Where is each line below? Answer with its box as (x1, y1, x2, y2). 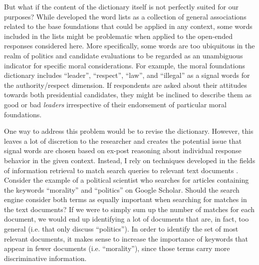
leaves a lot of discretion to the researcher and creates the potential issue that (4, 135, 242, 146)
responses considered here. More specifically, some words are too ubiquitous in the (4, 40, 255, 51)
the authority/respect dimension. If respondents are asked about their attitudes (4, 79, 247, 90)
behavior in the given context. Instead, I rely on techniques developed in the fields (4, 155, 256, 165)
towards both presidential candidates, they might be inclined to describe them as (4, 89, 252, 100)
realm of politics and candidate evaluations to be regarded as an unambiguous (4, 50, 243, 60)
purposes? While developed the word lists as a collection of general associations (4, 11, 247, 21)
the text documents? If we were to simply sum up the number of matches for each (4, 204, 255, 214)
